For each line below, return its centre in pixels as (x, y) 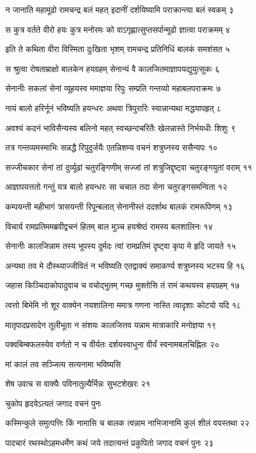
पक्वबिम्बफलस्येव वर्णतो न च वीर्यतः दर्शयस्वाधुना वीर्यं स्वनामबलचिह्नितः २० (113, 344)
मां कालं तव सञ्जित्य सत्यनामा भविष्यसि (63, 364)
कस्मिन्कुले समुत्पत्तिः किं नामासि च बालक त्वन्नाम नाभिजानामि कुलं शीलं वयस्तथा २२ (127, 423)
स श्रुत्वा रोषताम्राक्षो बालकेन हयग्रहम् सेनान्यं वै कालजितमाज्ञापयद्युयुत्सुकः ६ (113, 68)
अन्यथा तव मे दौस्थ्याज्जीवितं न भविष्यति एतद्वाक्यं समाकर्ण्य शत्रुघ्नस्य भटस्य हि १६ (125, 265)
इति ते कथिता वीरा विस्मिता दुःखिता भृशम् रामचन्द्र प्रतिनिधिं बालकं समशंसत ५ (118, 49)
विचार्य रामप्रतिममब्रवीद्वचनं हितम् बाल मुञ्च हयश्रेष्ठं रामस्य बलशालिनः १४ (109, 226)
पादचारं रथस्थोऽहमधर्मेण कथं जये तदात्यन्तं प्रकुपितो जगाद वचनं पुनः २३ (110, 443)
